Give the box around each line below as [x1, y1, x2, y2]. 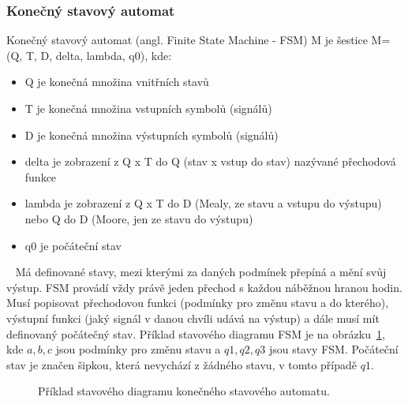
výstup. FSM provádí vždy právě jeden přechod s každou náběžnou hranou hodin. [6, 279, 402, 295]
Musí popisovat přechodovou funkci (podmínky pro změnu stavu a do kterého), [6, 294, 389, 311]
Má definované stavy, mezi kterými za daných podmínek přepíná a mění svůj [15, 264, 387, 280]
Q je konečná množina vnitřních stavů [24, 73, 209, 90]
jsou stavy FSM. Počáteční [268, 341, 399, 357]
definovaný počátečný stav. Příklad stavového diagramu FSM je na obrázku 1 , [6, 325, 385, 342]
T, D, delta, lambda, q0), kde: [25, 47, 172, 63]
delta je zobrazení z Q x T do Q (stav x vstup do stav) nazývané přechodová [24, 153, 396, 170]
